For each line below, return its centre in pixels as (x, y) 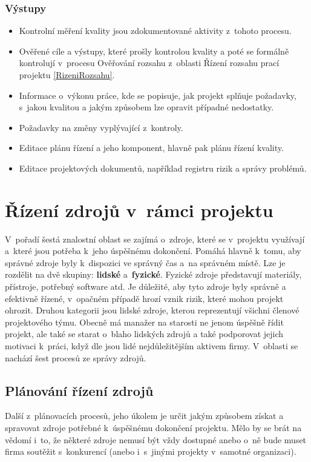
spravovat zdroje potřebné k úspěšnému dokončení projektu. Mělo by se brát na (153, 428)
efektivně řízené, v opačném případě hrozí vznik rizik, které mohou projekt (144, 298)
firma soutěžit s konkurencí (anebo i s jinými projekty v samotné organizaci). (151, 451)
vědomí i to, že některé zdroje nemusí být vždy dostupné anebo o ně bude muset (156, 439)
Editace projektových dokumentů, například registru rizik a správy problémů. (163, 168)
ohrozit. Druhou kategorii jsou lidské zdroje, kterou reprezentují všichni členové (152, 310)
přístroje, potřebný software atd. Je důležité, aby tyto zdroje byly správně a (146, 286)
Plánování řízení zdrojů (79, 390)
